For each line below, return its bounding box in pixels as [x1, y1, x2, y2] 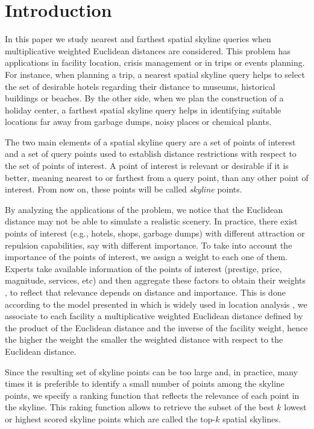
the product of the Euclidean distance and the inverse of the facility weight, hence [5, 321, 308, 334]
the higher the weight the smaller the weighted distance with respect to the [5, 333, 283, 346]
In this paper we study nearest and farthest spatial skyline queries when [5, 33, 271, 45]
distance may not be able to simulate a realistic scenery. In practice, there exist [5, 215, 298, 227]
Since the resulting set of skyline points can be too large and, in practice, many [5, 365, 298, 378]
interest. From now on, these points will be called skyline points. [5, 183, 242, 195]
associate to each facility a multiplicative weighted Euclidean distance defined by [5, 310, 303, 322]
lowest [284, 401, 307, 413]
